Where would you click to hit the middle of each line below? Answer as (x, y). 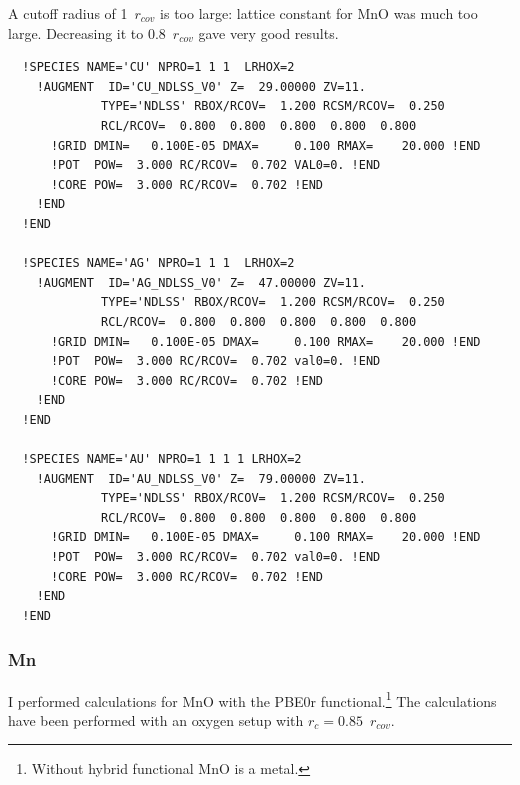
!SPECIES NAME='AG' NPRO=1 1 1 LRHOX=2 (158, 263)
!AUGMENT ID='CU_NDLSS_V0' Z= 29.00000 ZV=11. (201, 86)
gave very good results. (268, 32)
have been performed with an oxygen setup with (156, 719)
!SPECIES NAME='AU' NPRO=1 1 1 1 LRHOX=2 (162, 459)
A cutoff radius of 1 (68, 13)
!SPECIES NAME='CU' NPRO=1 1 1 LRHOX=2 (158, 67)
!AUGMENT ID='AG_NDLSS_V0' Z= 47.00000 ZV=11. (201, 282)
